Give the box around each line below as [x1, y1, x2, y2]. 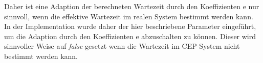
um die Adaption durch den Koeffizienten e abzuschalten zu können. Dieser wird [4, 30, 256, 41]
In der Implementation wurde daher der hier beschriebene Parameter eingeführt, [4, 21, 256, 31]
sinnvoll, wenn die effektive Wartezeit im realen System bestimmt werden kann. [4, 11, 253, 21]
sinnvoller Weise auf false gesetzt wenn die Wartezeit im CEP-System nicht [4, 41, 240, 51]
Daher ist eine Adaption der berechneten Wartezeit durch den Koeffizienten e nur [4, 1, 259, 11]
